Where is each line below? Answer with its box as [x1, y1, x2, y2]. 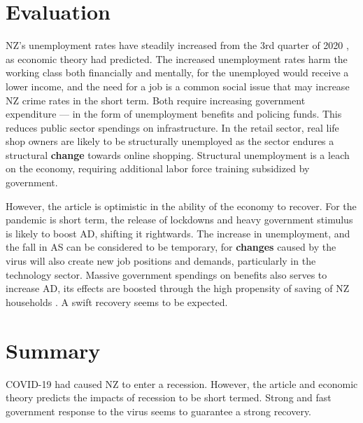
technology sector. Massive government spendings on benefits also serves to [6, 267, 327, 282]
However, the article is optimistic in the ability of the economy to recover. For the [6, 198, 357, 213]
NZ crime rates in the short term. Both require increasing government [6, 92, 306, 107]
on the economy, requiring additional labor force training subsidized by [6, 161, 310, 176]
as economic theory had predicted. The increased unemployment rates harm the [6, 51, 348, 66]
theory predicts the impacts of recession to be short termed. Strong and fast [6, 390, 332, 405]
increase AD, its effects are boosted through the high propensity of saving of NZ [6, 281, 350, 296]
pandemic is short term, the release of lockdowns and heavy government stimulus [6, 212, 353, 227]
